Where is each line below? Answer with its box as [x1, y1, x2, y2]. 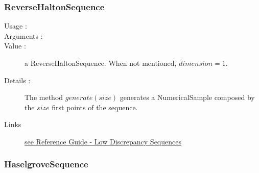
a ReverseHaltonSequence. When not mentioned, [25, 58, 177, 68]
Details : [4, 75, 31, 85]
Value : [4, 40, 26, 51]
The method [25, 92, 63, 103]
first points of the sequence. [52, 102, 138, 112]
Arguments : [4, 30, 43, 41]
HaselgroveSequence [4, 158, 88, 170]
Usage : [4, 20, 27, 31]
